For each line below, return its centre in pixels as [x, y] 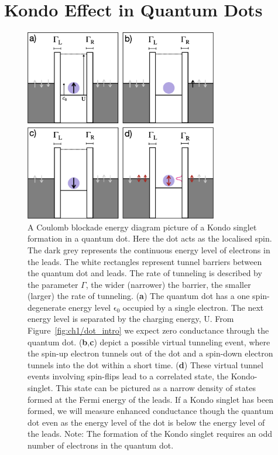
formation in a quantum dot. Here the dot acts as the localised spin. [150, 238]
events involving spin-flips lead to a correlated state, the [128, 376]
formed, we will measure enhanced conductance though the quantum [151, 411]
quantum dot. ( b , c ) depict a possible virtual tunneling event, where [149, 342]
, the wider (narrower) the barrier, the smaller [168, 284]
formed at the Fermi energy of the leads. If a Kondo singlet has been [151, 399]
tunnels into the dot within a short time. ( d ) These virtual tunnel [145, 364]
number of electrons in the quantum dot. [101, 445]
